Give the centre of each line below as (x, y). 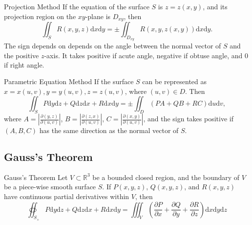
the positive (21, 55)
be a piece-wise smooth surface (50, 187)
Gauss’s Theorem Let (36, 177)
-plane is (98, 16)
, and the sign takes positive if (188, 119)
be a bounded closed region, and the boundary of (166, 177)
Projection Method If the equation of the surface (77, 6)
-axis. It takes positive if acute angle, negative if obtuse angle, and (143, 55)
